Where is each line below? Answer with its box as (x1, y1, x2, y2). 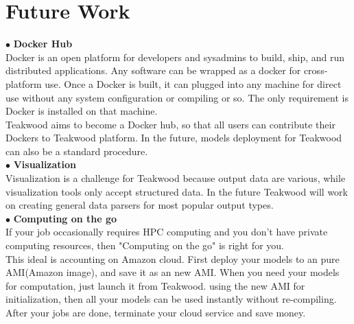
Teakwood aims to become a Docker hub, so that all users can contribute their (5, 117, 335, 131)
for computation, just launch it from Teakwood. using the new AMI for (5, 278, 305, 292)
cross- (303, 63, 328, 78)
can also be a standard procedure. (5, 143, 148, 158)
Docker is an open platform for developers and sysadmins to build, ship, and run (5, 49, 345, 64)
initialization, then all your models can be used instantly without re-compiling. (5, 292, 337, 306)
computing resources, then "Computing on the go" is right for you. (5, 238, 284, 253)
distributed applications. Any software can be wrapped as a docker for (5, 63, 301, 78)
